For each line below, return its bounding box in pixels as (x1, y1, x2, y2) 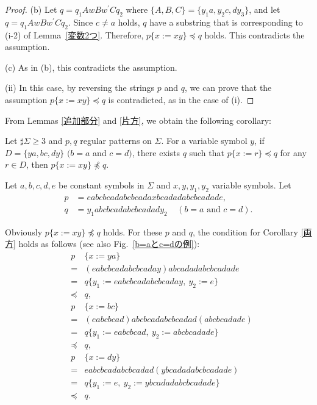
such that (189, 146, 224, 159)
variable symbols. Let (212, 178, 291, 191)
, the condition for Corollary (193, 225, 298, 238)
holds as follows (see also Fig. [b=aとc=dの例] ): (18, 237, 200, 250)
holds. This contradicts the (204, 28, 305, 41)
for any (280, 146, 307, 159)
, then (26, 158, 48, 171)
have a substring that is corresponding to (149, 15, 303, 28)
